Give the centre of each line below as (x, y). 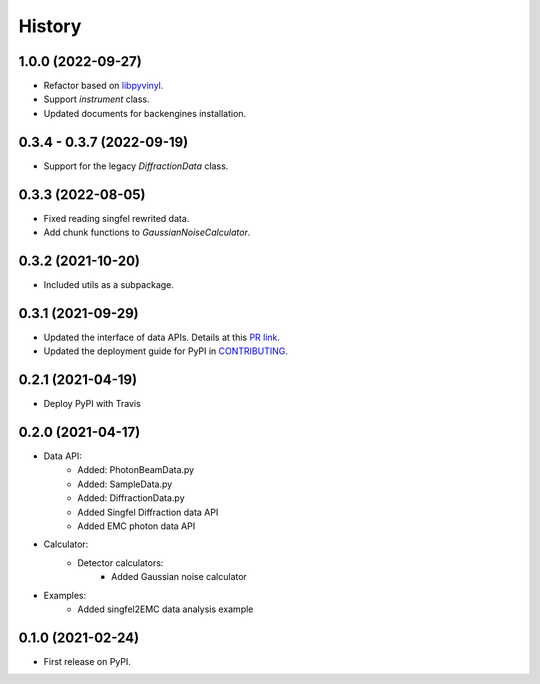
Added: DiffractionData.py (131, 498)
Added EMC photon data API (136, 526)
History (50, 26)
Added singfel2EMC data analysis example (165, 609)
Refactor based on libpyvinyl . (103, 86)
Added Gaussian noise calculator (179, 577)
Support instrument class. (96, 99)
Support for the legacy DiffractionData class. (136, 166)
